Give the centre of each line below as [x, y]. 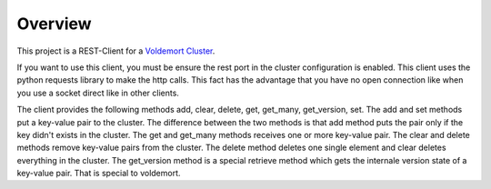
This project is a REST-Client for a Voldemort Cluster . [116, 51]
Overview [54, 24]
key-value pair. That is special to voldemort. [99, 174]
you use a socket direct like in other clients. [98, 93]
